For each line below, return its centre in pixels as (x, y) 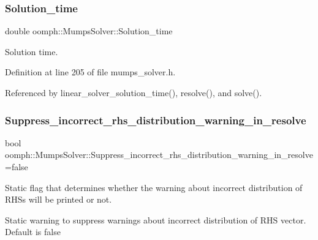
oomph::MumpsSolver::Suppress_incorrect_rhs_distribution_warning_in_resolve (159, 155)
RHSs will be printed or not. (59, 199)
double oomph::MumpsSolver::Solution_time (89, 31)
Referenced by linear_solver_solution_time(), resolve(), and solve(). (134, 92)
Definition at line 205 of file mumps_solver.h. (90, 72)
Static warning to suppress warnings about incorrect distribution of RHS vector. (156, 219)
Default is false (33, 232)
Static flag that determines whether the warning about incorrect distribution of (154, 187)
